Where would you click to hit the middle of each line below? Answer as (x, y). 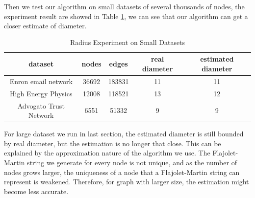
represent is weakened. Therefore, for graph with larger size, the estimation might (127, 182)
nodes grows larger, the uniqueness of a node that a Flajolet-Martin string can (122, 172)
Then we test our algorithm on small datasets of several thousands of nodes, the (124, 6)
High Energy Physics (41, 93)
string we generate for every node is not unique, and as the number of (132, 162)
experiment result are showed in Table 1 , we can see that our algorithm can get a (126, 16)
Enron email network (41, 81)
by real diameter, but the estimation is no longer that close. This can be (113, 143)
